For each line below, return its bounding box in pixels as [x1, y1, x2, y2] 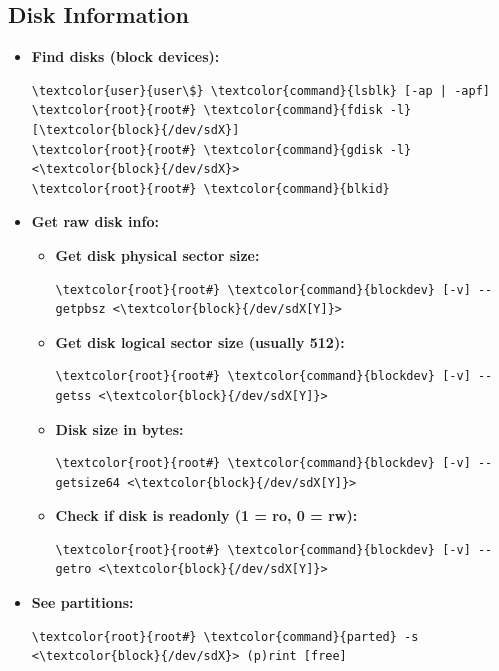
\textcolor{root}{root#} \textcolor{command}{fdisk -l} [31, 103, 412, 118]
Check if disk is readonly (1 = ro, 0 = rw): [55, 505, 358, 526]
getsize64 [55, 475, 121, 490]
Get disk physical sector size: [55, 244, 260, 265]
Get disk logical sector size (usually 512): [55, 331, 345, 352]
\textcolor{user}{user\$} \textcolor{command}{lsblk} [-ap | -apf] [31, 83, 490, 98]
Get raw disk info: [31, 211, 159, 232]
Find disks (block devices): [31, 46, 220, 67]
